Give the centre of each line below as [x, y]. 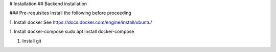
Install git [32, 41]
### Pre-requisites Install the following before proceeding [70, 13]
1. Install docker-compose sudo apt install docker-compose [72, 32]
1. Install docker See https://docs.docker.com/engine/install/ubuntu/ [81, 22]
